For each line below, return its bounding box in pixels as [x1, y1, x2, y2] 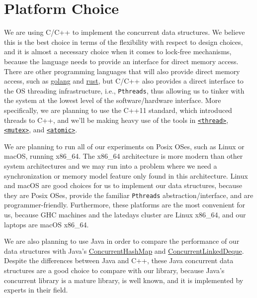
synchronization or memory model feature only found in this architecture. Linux [4, 170, 248, 181]
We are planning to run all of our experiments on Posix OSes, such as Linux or [4, 141, 245, 151]
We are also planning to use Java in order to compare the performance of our [4, 236, 240, 246]
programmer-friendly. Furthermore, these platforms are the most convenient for [4, 199, 246, 210]
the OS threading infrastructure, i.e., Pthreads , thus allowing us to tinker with [4, 85, 245, 96]
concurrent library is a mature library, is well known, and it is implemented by [4, 275, 244, 285]
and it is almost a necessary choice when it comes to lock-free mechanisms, [4, 46, 232, 57]
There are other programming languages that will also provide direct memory [4, 66, 240, 76]
